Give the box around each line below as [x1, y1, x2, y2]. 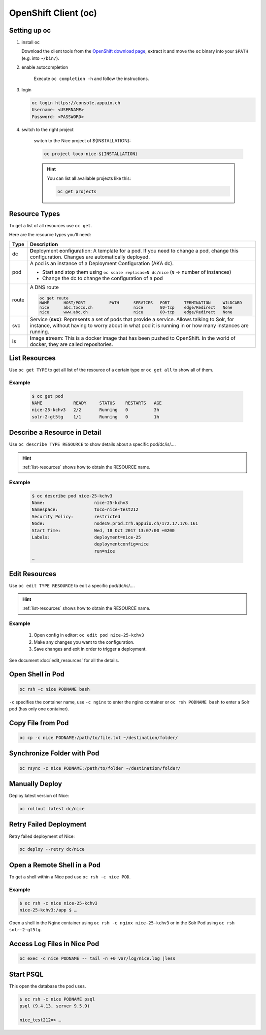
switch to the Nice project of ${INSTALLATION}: [33, 138, 131, 144]
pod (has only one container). [9, 705, 69, 711]
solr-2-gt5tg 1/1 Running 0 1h [32, 414, 160, 419]
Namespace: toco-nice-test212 [32, 507, 139, 512]
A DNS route [30, 284, 59, 290]
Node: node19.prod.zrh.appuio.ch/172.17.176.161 [32, 521, 199, 526]
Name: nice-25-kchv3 [32, 500, 128, 506]
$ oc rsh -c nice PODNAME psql [19, 996, 96, 1002]
